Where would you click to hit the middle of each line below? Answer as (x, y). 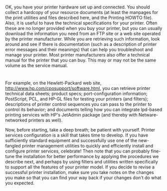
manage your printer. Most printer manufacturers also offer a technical (78, 55)
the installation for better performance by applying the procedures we (87, 156)
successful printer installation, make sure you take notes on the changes (80, 172)
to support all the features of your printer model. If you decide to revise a (80, 167)
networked (16, 120)
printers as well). (45, 120)
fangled (13, 146)
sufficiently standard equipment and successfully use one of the (71, 140)
